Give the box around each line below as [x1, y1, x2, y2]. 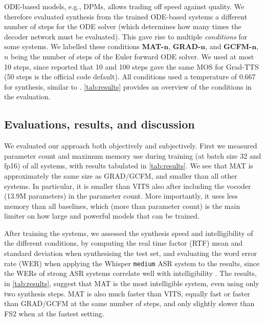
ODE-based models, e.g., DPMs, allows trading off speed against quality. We [4, 1, 245, 11]
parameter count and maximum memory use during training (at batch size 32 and [4, 150, 261, 161]
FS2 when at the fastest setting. [4, 308, 104, 318]
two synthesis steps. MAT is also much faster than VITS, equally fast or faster [4, 288, 250, 298]
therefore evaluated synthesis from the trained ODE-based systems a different [4, 11, 248, 22]
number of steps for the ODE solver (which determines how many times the [4, 21, 241, 32]
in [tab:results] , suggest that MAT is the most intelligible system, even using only [4, 277, 259, 288]
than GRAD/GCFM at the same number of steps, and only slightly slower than [4, 298, 255, 309]
